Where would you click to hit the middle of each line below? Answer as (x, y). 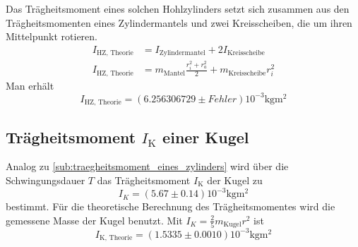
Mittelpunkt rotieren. (52, 36)
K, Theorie (116, 238)
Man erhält (30, 85)
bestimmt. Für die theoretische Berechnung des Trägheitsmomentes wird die (171, 206)
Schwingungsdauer (46, 180)
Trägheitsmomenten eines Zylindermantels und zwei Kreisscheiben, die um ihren (179, 22)
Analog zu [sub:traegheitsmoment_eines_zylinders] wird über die (147, 166)
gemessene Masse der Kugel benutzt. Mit (94, 220)
